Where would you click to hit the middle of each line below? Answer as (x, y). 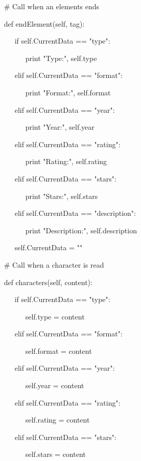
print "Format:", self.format (68, 92)
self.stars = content (55, 454)
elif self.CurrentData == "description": (75, 213)
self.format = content (58, 350)
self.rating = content (57, 420)
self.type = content (55, 316)
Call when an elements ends (56, 6)
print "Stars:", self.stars (62, 196)
